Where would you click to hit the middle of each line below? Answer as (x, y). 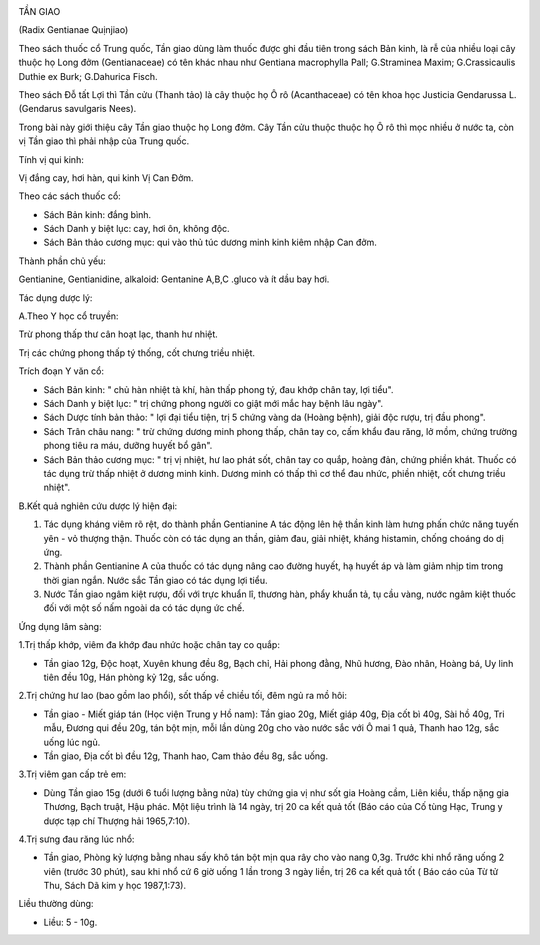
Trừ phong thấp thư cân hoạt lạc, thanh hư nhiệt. (118, 334)
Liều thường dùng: (56, 904)
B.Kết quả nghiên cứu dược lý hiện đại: (98, 506)
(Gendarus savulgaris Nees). (77, 109)
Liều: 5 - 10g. (70, 922)
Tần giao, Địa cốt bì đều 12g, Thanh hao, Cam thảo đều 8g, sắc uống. (186, 756)
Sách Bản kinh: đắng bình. (97, 214)
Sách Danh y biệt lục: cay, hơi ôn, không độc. (136, 229)
